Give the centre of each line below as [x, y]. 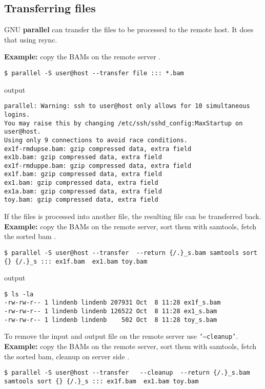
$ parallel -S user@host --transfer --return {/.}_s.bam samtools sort [131, 253]
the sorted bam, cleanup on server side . [67, 356]
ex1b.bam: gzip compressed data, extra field [83, 157]
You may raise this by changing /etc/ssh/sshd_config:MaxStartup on [124, 123]
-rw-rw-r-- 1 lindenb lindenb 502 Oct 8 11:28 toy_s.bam [111, 320]
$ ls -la [19, 294]
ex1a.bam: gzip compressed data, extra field [83, 191]
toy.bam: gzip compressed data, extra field [81, 200]
